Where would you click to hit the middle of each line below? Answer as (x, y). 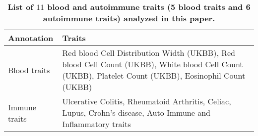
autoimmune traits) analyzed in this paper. (129, 18)
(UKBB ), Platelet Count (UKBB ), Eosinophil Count (154, 75)
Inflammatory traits (97, 124)
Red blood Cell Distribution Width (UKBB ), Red (149, 53)
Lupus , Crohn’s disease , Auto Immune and (136, 113)
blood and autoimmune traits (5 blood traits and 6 (149, 7)
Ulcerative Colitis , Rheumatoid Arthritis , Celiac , (147, 101)
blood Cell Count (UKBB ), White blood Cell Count (153, 64)
